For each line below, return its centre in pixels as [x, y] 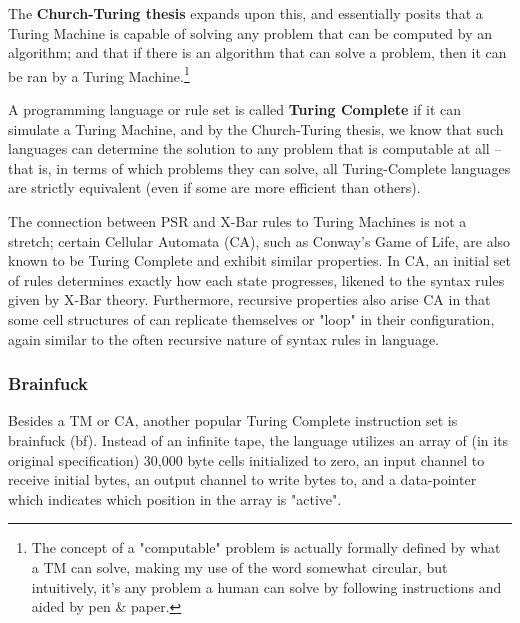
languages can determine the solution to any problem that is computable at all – [255, 148]
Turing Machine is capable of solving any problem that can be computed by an [250, 32]
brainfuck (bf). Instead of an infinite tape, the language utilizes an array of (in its [258, 439]
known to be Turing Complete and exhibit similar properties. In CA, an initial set [259, 260]
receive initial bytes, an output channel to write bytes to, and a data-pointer [242, 479]
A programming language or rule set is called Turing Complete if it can [234, 109]
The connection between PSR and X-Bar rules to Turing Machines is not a [237, 221]
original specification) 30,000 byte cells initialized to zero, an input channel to [246, 459]
